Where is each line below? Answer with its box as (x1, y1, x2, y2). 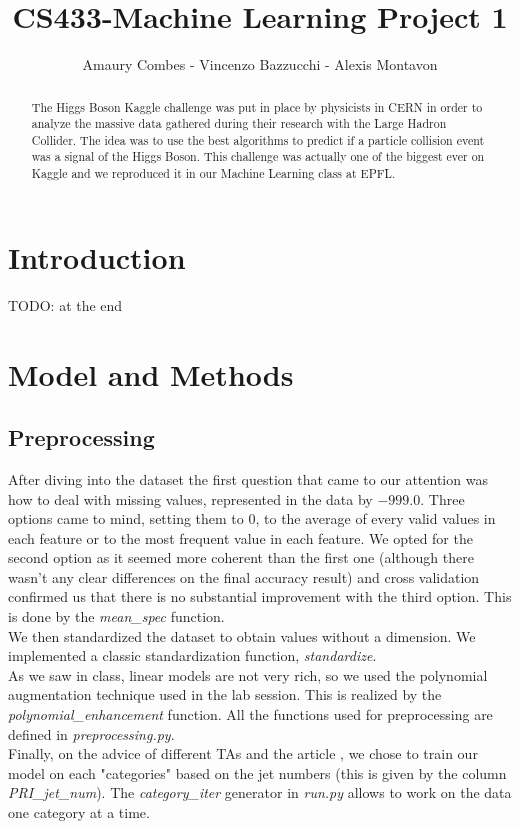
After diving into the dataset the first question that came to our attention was (8, 468, 488, 489)
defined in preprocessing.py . (8, 723, 175, 744)
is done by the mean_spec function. (8, 606, 225, 627)
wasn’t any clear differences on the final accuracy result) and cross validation (8, 566, 480, 587)
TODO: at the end (8, 294, 123, 315)
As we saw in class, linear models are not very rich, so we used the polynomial (8, 664, 488, 685)
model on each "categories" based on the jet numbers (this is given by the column (8, 762, 507, 783)
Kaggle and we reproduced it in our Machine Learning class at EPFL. (31, 165, 396, 182)
